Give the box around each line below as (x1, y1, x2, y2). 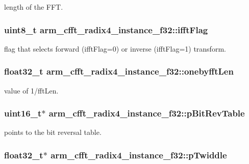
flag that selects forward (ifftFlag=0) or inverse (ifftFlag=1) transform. (4, 43, 226, 54)
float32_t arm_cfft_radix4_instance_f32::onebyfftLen (4, 65, 234, 78)
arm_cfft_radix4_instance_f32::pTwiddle (51, 148, 227, 161)
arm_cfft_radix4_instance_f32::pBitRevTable (48, 107, 245, 120)
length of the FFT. (4, 2, 63, 12)
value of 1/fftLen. (4, 85, 59, 96)
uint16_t (4, 107, 42, 120)
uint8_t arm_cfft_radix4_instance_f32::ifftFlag (4, 23, 208, 36)
